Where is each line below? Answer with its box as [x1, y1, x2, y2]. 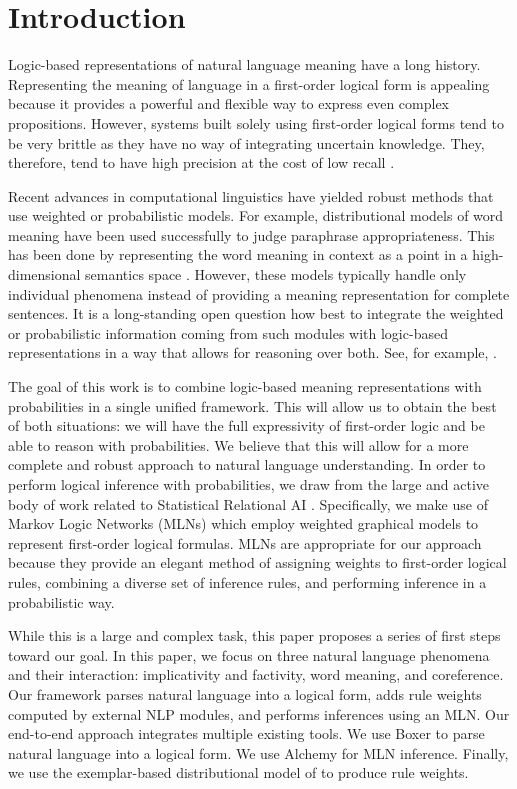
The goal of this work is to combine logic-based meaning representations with [8, 376, 482, 397]
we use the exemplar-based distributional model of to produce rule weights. [8, 762, 469, 783]
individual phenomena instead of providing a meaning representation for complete [8, 283, 510, 304]
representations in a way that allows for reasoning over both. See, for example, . [8, 342, 497, 363]
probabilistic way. [8, 591, 115, 612]
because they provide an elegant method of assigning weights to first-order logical [8, 552, 507, 573]
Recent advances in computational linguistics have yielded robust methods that [8, 185, 494, 206]
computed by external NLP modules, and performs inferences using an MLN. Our [8, 703, 510, 724]
